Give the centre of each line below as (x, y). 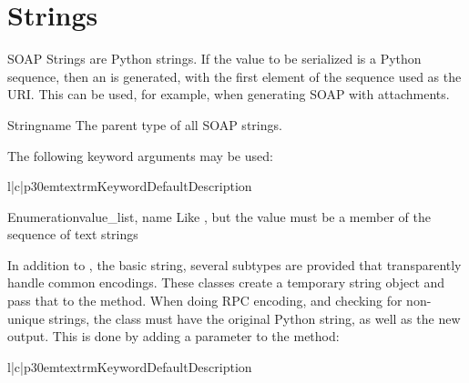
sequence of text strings (73, 234)
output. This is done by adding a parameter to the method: (173, 336)
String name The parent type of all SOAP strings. (145, 124)
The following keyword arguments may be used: (140, 155)
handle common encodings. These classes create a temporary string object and (226, 282)
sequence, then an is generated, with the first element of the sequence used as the (234, 76)
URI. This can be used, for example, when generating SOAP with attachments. (229, 94)
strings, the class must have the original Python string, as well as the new (255, 318)
